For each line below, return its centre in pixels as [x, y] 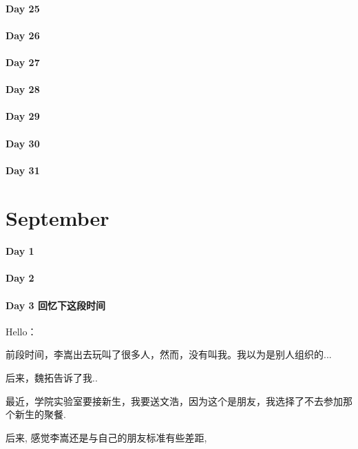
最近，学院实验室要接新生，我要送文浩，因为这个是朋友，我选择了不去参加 [174, 400]
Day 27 [23, 62]
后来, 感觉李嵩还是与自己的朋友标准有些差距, [106, 437]
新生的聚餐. [40, 414]
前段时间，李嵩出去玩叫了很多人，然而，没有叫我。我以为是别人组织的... [169, 354]
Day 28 [23, 89]
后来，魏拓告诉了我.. [52, 378]
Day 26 [23, 35]
